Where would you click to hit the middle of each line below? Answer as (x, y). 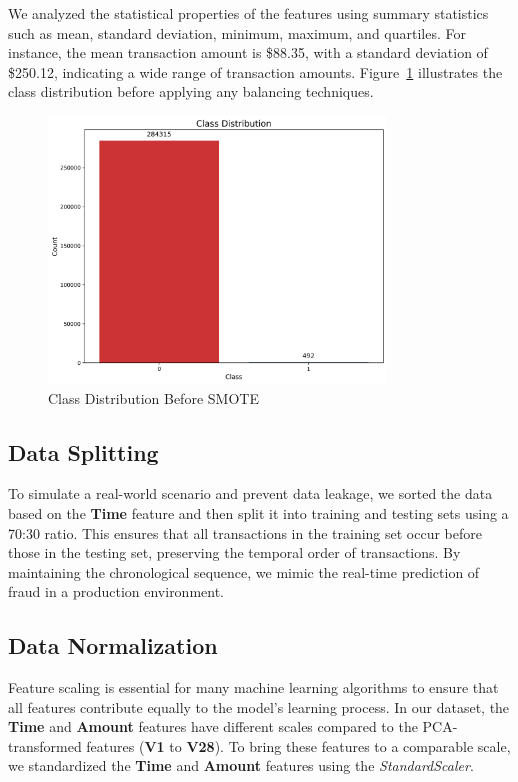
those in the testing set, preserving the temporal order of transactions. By (234, 552)
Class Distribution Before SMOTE (153, 397)
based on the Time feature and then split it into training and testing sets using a (258, 512)
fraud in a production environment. (116, 591)
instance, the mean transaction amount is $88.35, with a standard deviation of (248, 52)
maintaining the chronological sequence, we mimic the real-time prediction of (244, 571)
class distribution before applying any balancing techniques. (191, 91)
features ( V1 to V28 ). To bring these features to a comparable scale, (298, 745)
